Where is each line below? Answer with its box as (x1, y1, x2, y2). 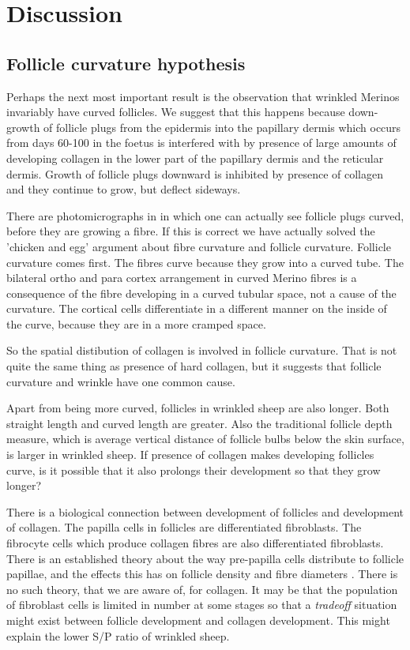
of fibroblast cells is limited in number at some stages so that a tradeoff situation (6, 596, 397, 613)
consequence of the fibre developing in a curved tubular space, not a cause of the (6, 284, 397, 301)
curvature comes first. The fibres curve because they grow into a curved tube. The (6, 254, 404, 270)
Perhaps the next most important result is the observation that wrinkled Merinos (6, 88, 400, 104)
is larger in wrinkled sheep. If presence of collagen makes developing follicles (6, 446, 374, 463)
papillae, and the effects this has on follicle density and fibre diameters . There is (6, 565, 398, 582)
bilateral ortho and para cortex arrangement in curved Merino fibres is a (6, 269, 357, 286)
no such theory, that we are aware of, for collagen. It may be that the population (6, 580, 398, 597)
